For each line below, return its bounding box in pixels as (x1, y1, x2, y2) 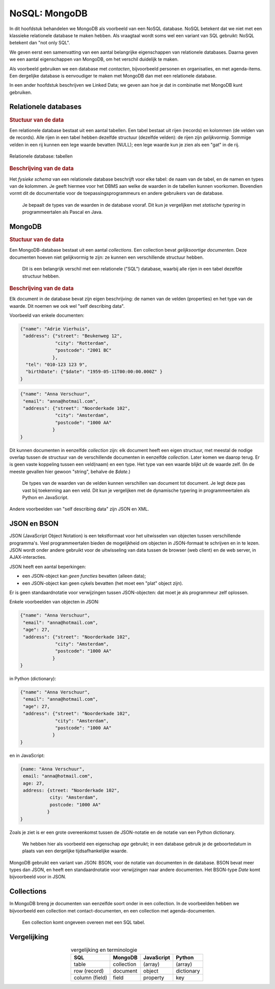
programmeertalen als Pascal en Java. (22, 209, 103, 215)
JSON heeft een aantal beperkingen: (9, 563, 86, 570)
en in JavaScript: (9, 752, 45, 758)
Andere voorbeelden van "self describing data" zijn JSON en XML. (9, 506, 149, 512)
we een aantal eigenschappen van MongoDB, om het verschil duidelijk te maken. (9, 56, 179, 62)
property (143, 974, 164, 981)
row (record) (74, 968, 104, 975)
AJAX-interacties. (9, 554, 47, 560)
